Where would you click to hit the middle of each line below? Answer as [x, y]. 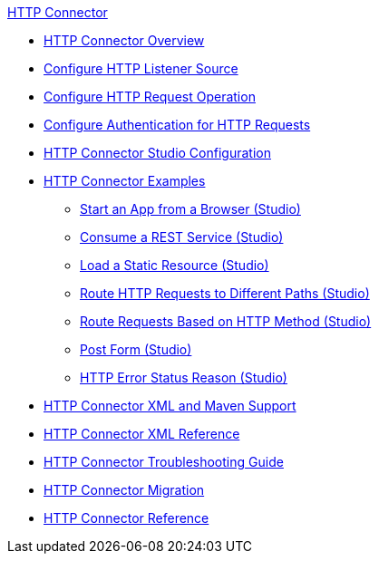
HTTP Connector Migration [124, 490]
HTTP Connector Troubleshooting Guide [164, 462]
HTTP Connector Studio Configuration [157, 153]
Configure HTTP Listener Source [141, 68]
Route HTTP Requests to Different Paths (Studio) [225, 293]
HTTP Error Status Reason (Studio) [184, 377]
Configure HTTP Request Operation [150, 97]
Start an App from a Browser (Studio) [190, 209]
